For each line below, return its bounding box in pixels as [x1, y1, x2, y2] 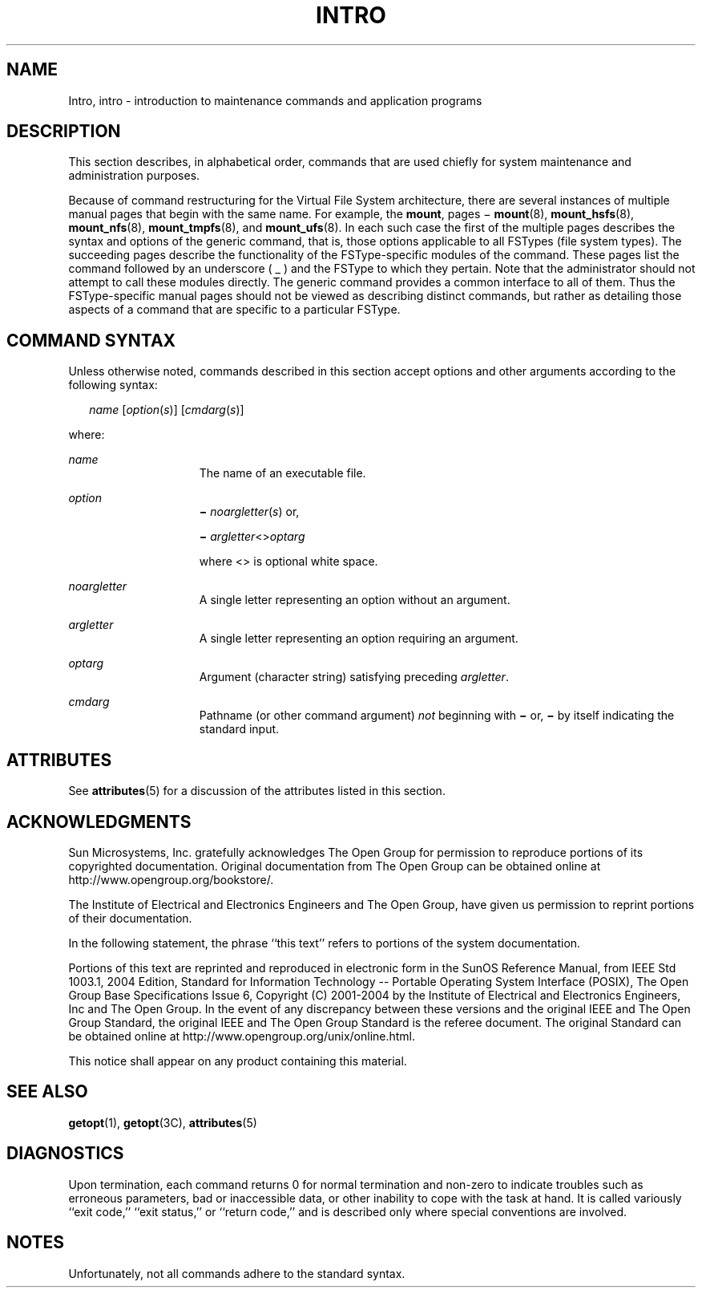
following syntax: [68, 378, 158, 392]
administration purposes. [68, 168, 200, 183]
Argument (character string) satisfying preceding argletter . [199, 670, 509, 684]
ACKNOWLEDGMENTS [6, 811, 192, 832]
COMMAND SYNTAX [6, 330, 176, 351]
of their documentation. [68, 911, 192, 925]
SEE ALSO [6, 1081, 88, 1102]
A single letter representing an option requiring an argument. [199, 631, 518, 646]
